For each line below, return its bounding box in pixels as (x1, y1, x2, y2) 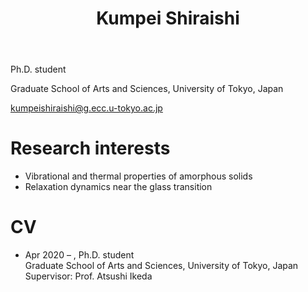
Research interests (10, 137, 171, 160)
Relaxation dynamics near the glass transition (24, 181, 213, 193)
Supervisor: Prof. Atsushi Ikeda (24, 270, 153, 282)
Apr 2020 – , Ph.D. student (24, 249, 135, 261)
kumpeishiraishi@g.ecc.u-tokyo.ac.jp (10, 102, 163, 114)
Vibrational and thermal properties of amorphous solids (24, 170, 253, 182)
